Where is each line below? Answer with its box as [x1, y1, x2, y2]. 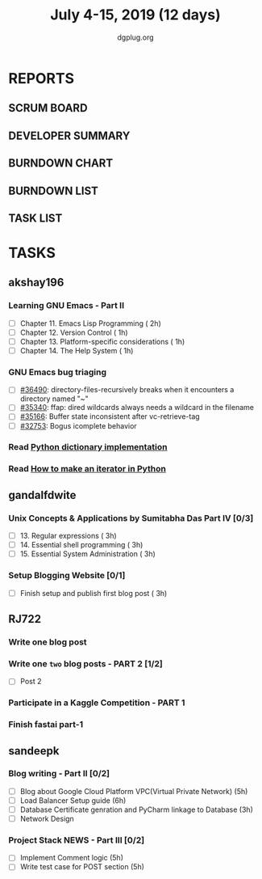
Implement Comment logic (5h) [19, 853, 123, 863]
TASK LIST [8, 211, 63, 225]
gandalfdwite [8, 488, 77, 502]
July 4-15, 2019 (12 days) [50, 6, 221, 24]
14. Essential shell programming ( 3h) [19, 540, 143, 550]
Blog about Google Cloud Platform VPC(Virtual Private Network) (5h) [19, 786, 248, 796]
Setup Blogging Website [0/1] [8, 570, 126, 581]
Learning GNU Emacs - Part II [8, 300, 125, 311]
